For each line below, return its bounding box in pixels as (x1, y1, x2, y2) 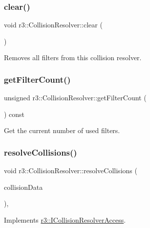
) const (4, 109, 25, 119)
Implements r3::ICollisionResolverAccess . (4, 215, 126, 225)
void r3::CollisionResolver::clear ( (4, 20, 103, 30)
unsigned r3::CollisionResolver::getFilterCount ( (4, 92, 147, 103)
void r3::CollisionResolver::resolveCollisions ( (4, 165, 137, 176)
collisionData (4, 182, 43, 192)
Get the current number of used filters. (4, 125, 120, 136)
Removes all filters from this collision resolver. (4, 52, 142, 63)
